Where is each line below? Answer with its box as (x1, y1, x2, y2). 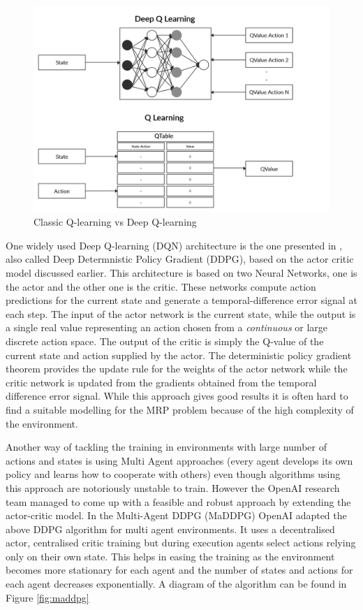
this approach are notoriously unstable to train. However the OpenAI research (6, 480, 340, 495)
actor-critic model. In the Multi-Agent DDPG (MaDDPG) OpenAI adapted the (6, 508, 347, 523)
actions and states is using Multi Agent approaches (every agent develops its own (6, 453, 353, 467)
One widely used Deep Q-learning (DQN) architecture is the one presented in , (6, 238, 343, 252)
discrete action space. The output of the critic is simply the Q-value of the (6, 333, 324, 348)
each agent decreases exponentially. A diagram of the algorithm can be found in (6, 576, 347, 591)
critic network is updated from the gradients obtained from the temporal (6, 375, 317, 389)
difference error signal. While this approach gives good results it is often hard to (6, 388, 348, 403)
